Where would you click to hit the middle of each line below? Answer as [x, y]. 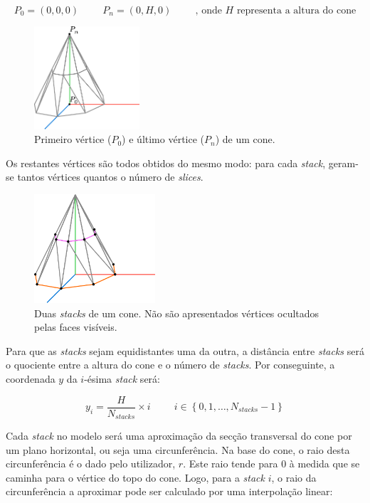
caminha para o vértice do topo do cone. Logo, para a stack [135, 477]
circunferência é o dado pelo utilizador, [91, 464]
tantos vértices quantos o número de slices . [110, 177]
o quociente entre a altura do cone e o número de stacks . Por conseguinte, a [170, 365]
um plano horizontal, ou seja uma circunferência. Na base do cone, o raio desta [178, 449]
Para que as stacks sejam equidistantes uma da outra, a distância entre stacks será [185, 350]
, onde [208, 11]
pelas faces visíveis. [76, 327]
